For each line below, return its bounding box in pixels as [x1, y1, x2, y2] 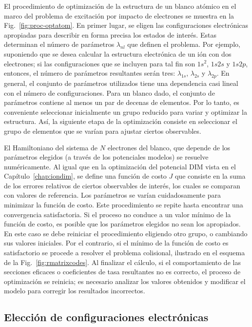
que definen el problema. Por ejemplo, [127, 39, 240, 49]
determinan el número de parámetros [4, 39, 115, 49]
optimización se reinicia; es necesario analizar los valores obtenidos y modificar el [4, 276, 246, 286]
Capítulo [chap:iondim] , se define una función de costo [4, 171, 167, 181]
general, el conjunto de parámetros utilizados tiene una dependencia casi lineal [4, 78, 238, 88]
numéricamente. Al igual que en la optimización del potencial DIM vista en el [4, 161, 236, 171]
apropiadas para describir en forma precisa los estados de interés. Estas [4, 29, 216, 40]
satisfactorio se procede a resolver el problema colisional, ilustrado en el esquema [4, 247, 245, 258]
